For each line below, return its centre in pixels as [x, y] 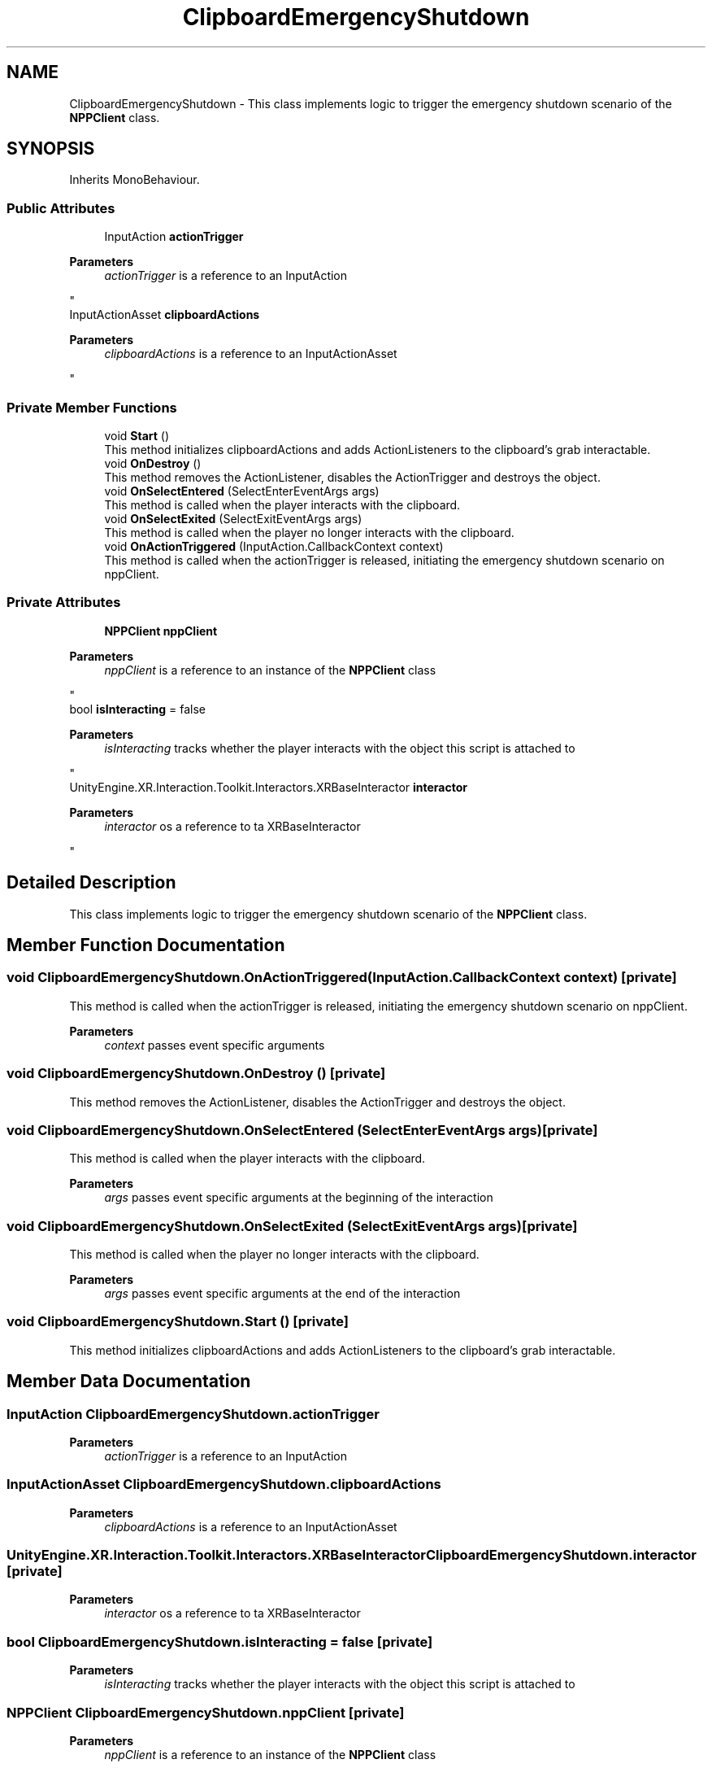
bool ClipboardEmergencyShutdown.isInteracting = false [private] [220, 1641]
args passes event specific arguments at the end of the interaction [282, 1293]
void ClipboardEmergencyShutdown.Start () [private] [178, 1322]
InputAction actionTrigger [174, 237]
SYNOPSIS [51, 149]
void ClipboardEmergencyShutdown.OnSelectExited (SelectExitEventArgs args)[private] [292, 1226]
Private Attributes [64, 602]
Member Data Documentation [129, 1382]
